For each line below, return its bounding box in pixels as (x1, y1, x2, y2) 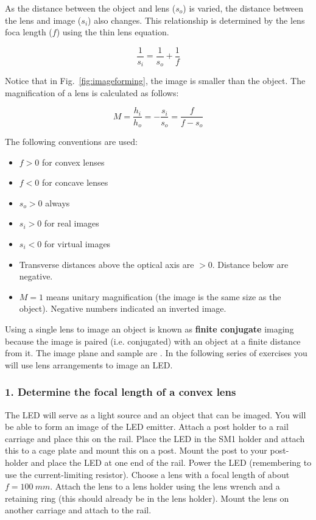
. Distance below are (212, 258, 289, 270)
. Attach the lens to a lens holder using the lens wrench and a (50, 480, 280, 493)
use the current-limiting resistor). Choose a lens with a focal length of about (5, 468, 290, 480)
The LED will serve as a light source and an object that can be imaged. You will (5, 408, 306, 421)
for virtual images (44, 237, 111, 250)
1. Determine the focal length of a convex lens (5, 384, 236, 399)
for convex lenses (41, 155, 105, 168)
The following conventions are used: (5, 135, 138, 147)
